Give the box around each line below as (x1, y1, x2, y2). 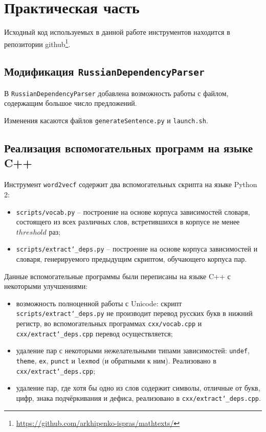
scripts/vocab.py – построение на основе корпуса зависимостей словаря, (16, 206, 250, 217)
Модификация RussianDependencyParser (4, 63, 205, 79)
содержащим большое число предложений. (4, 98, 137, 108)
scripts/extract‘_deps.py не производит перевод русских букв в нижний (16, 308, 253, 319)
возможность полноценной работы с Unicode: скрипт (16, 298, 182, 308)
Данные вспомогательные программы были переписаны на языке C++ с (4, 270, 231, 281)
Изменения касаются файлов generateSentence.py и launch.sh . (4, 115, 208, 125)
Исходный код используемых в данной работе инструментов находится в (4, 27, 230, 37)
